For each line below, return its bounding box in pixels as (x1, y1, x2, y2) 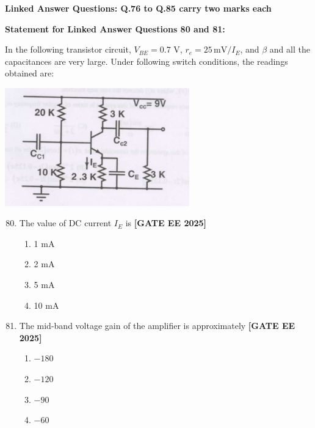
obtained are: (5, 67, 54, 79)
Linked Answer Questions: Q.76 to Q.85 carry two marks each (5, 2, 272, 14)
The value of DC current (19, 216, 112, 229)
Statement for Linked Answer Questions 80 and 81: (5, 22, 225, 35)
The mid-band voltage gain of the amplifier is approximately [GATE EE (19, 319, 295, 332)
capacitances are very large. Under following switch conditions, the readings (5, 54, 288, 67)
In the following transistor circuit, (5, 43, 131, 56)
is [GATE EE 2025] (125, 216, 207, 229)
